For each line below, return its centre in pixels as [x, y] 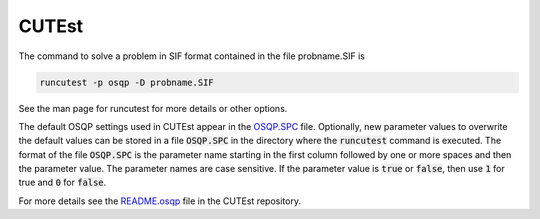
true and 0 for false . [62, 182]
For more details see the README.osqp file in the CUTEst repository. [160, 201]
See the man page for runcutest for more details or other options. [153, 108]
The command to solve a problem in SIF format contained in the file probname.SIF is [191, 56]
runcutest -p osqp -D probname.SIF [126, 82]
